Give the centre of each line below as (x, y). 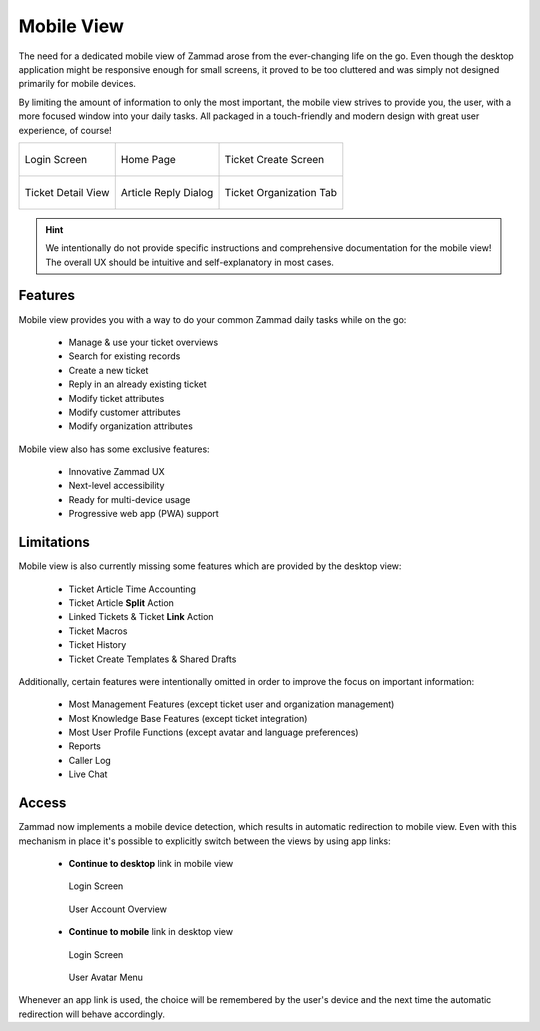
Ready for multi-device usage (129, 499)
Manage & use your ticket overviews (143, 342)
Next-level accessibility (116, 486)
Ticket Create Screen (274, 159)
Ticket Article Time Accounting (132, 589)
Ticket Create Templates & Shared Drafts (152, 659)
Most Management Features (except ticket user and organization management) (231, 704)
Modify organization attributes (131, 426)
